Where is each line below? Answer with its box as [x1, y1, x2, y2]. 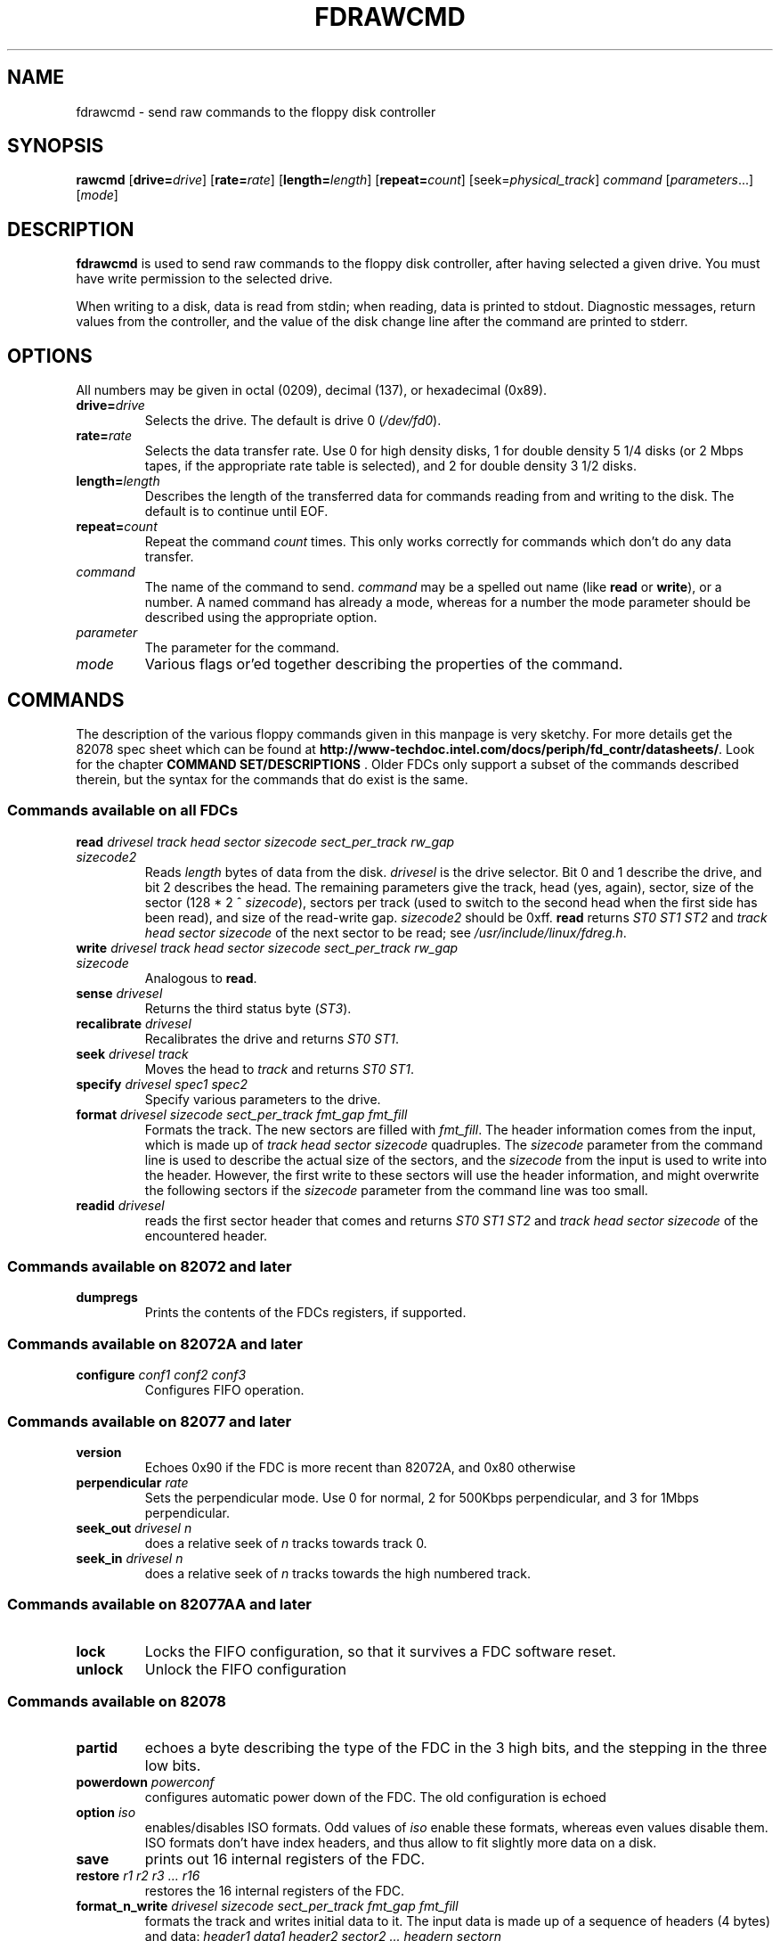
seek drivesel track [76, 1045, 189, 1061]
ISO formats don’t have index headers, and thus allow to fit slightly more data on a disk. [144, 1835, 657, 1851]
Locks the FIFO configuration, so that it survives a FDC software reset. [144, 1642, 616, 1660]
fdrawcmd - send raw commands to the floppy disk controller [76, 103, 436, 119]
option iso [76, 1805, 136, 1821]
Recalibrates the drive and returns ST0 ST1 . [144, 1030, 399, 1046]
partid [76, 1739, 118, 1757]
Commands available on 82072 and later [7, 1257, 292, 1276]
